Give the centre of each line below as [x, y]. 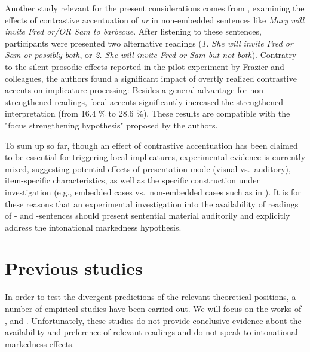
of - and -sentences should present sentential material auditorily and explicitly [148, 215]
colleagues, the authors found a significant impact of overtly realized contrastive [151, 78]
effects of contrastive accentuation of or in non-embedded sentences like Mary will [155, 19]
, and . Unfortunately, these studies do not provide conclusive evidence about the [153, 320]
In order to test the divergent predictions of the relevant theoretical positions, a [151, 297]
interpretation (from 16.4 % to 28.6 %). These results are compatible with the [148, 113]
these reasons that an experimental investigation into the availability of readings [152, 203]
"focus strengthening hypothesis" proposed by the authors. [111, 125]
